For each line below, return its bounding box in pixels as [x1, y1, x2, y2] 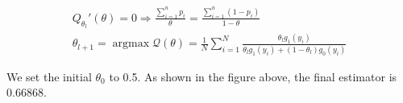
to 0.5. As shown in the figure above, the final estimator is [109, 68, 397, 84]
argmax [112, 38, 150, 50]
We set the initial [6, 68, 92, 84]
